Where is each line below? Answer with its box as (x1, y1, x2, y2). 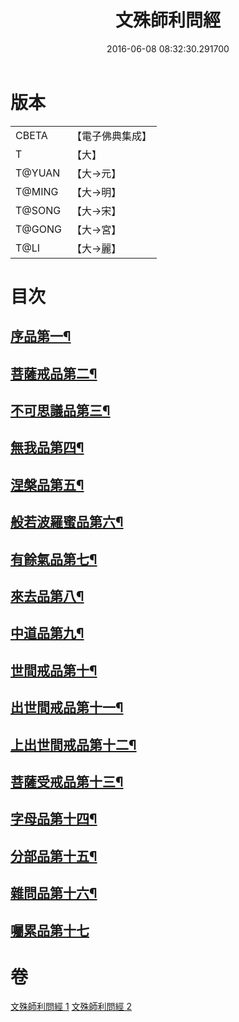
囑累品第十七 (10, 922, 90, 939)
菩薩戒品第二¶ (10, 365, 98, 382)
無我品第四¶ (10, 439, 85, 456)
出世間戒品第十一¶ (10, 699, 124, 716)
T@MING (15, 184, 59, 198)
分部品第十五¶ (10, 847, 98, 865)
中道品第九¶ (10, 625, 85, 642)
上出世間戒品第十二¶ (10, 736, 137, 753)
